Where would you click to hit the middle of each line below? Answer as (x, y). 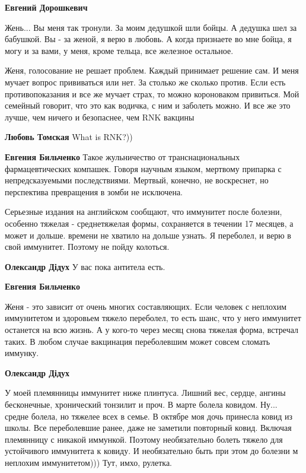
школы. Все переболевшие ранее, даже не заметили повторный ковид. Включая (148, 428)
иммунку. (22, 353)
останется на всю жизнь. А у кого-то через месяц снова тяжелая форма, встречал (152, 330)
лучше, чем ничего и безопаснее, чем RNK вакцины (100, 117)
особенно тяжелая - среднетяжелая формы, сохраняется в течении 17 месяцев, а (149, 223)
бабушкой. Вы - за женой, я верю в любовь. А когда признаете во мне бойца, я (148, 39)
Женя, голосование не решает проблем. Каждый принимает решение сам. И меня (152, 70)
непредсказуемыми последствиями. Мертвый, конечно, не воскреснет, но (137, 180)
